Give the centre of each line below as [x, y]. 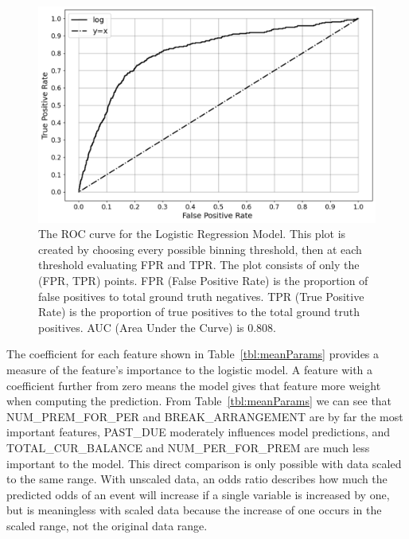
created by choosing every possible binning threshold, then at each [200, 249]
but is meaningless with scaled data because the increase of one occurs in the [194, 510]
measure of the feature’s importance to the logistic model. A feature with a [190, 369]
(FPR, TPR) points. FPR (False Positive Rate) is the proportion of [203, 280]
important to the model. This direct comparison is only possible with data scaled [204, 463]
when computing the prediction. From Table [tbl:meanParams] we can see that [199, 401]
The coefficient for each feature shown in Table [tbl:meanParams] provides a [193, 354]
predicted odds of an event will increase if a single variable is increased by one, [198, 494]
